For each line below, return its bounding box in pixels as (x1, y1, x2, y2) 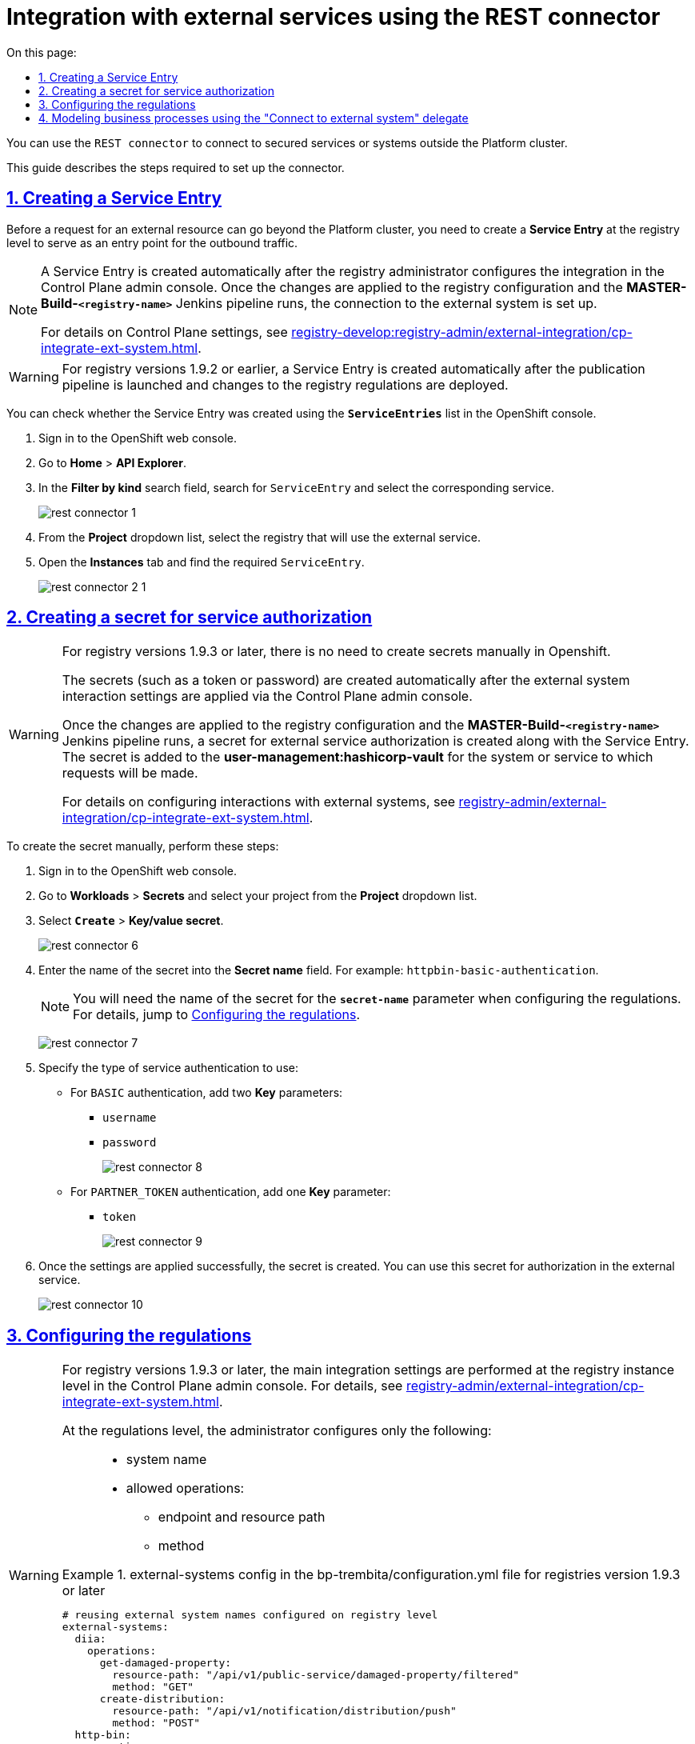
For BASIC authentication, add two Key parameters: (70, 1086, 343, 1100)
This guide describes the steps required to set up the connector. (6, 160, 345, 174)
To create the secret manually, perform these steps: (6, 839, 279, 854)
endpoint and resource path (158, 1509, 326, 1526)
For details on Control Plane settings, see (41, 323, 288, 340)
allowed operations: (126, 1480, 245, 1497)
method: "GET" (112, 1681, 194, 1694)
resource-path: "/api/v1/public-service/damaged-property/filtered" (112, 1669, 520, 1682)
